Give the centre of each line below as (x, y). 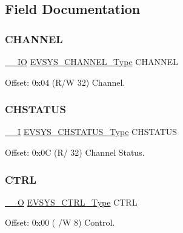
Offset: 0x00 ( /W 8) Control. (60, 222)
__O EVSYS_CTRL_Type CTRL (71, 202)
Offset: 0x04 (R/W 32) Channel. (65, 82)
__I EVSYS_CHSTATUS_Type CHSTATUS (91, 132)
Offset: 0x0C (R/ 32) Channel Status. (75, 152)
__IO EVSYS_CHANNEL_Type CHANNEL (91, 61)
